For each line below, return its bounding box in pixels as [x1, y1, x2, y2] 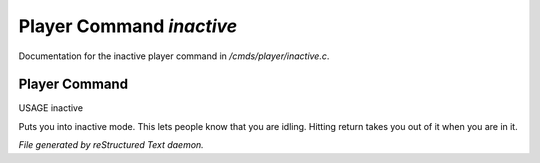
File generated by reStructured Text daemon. [18, 139, 204, 151]
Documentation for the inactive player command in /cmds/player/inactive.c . [18, 50, 330, 62]
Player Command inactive [18, 15, 238, 37]
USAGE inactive [18, 102, 84, 114]
